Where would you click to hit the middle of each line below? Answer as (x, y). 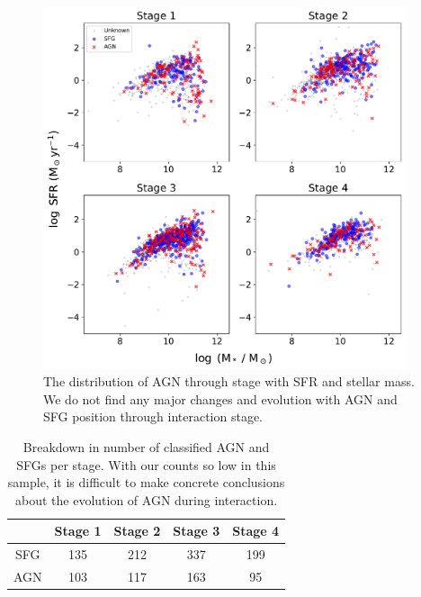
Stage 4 (256, 531)
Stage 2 (137, 531)
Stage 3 (197, 531)
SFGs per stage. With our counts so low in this (146, 464)
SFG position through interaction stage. (153, 416)
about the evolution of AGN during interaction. (146, 499)
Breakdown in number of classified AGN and (146, 446)
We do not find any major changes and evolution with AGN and (220, 398)
